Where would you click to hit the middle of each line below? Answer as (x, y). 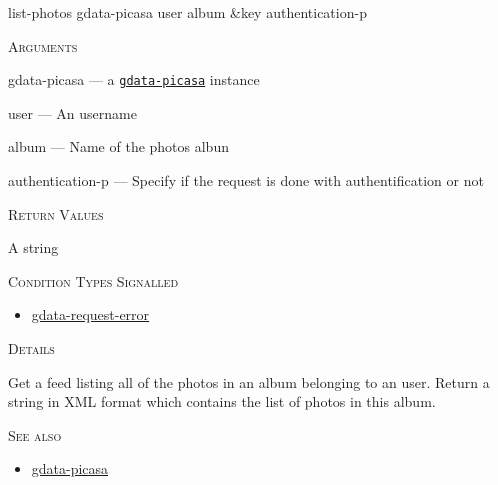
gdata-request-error (90, 314)
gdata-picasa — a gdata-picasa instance (134, 79)
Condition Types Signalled (93, 280)
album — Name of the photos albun (118, 146)
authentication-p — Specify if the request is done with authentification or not (246, 180)
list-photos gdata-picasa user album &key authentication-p (187, 12)
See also (35, 434)
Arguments (43, 45)
